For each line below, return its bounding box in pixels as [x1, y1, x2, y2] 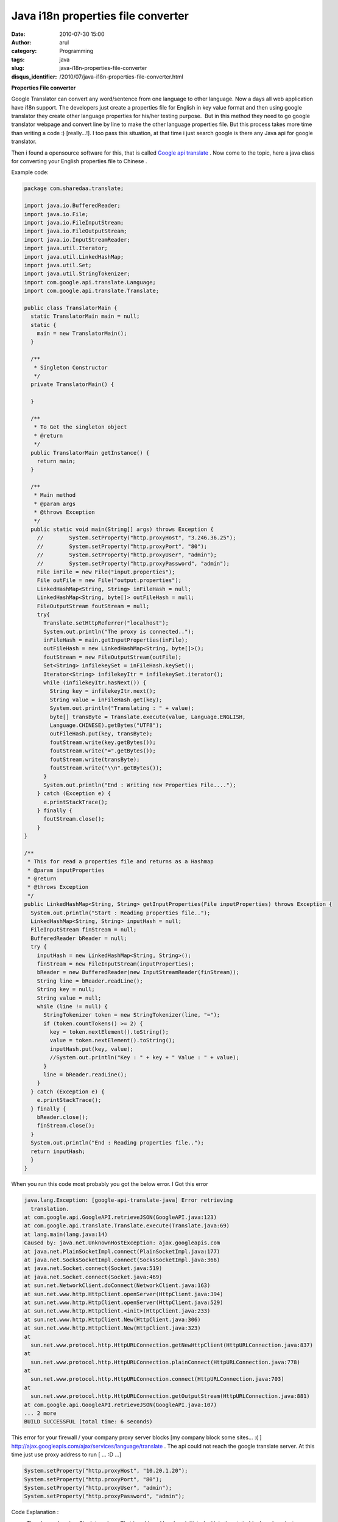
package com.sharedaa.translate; [24, 185, 124, 192]
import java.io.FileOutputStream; [24, 228, 127, 234]
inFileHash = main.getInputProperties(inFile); [43, 637, 188, 644]
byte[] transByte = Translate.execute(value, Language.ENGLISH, [49, 713, 246, 720]
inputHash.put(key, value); [49, 1045, 134, 1053]
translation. [30, 1205, 69, 1212]
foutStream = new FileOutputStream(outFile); [43, 653, 182, 661]
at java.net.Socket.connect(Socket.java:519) [24, 1265, 163, 1272]
